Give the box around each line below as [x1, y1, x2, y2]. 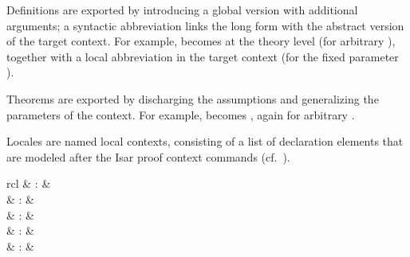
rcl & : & [6, 175, 51, 192]
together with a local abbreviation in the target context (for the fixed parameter [6, 48, 399, 64]
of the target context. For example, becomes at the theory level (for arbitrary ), [6, 33, 396, 49]
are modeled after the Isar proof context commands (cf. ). [6, 148, 290, 165]
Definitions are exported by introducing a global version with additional [6, 2, 358, 18]
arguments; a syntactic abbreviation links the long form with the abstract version [6, 17, 404, 33]
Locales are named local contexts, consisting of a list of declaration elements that [6, 133, 404, 150]
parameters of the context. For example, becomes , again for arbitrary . [6, 106, 355, 123]
